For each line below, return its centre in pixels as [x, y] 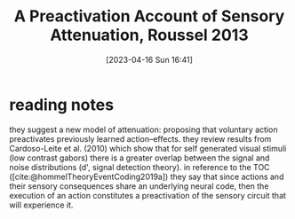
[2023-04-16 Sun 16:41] [149, 59]
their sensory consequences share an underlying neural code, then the [139, 186]
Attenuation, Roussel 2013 [149, 35]
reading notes [61, 105]
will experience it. [41, 205]
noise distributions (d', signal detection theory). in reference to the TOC [140, 167]
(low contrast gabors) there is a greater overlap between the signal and [140, 158]
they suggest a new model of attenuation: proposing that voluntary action [144, 129]
